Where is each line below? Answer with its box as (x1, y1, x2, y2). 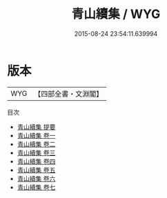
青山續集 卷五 (17, 166, 56, 174)
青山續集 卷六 (17, 174, 56, 183)
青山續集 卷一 (17, 131, 56, 139)
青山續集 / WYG (71, 6, 161, 22)
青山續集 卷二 (17, 139, 56, 148)
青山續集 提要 (17, 122, 56, 131)
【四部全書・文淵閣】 (34, 89, 104, 99)
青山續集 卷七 (17, 183, 56, 191)
